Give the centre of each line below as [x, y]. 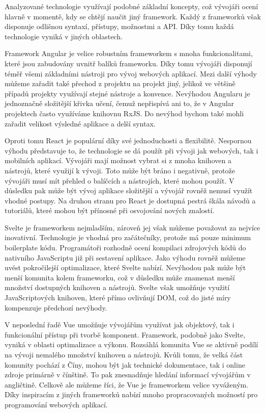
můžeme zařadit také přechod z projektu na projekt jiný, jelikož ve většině [120, 83]
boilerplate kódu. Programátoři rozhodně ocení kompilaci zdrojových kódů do [125, 248]
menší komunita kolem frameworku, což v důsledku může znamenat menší [120, 277]
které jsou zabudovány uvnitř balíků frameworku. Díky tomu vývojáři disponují [128, 63]
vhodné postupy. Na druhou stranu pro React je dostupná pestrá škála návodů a [130, 200]
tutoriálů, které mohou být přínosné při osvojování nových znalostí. [110, 210]
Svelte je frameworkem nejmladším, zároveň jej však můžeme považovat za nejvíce [132, 227]
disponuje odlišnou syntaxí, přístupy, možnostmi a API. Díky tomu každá [119, 26]
